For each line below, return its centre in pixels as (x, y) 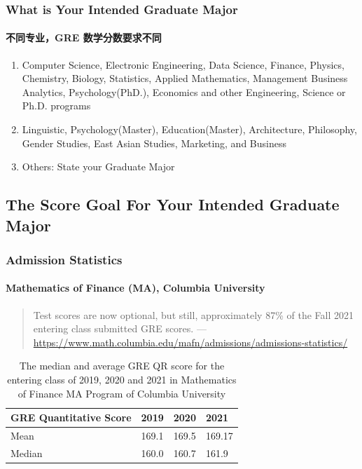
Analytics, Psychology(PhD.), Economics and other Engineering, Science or (184, 91)
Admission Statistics (64, 259)
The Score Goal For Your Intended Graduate (173, 204)
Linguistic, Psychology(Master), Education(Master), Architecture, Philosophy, (189, 129)
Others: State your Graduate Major (98, 166)
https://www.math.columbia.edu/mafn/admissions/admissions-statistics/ (190, 342)
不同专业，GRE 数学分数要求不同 (84, 38)
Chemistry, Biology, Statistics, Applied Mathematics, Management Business (185, 78)
